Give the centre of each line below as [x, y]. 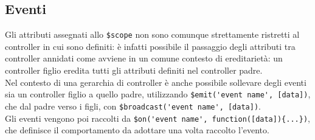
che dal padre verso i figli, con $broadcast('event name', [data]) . [133, 106]
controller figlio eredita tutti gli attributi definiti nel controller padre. [134, 70]
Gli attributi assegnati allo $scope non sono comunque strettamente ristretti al [152, 34]
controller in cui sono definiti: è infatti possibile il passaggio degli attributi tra [150, 46]
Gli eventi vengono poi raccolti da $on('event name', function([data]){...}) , [157, 118]
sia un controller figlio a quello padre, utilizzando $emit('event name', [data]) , [158, 94]
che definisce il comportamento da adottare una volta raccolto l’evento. [137, 130]
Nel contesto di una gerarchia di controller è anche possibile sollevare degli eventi [156, 82]
